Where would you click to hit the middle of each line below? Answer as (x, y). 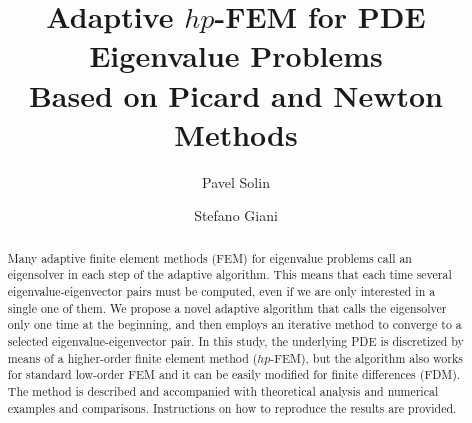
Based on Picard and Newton (236, 94)
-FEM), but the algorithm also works (366, 357)
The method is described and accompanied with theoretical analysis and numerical (223, 390)
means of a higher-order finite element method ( (132, 357)
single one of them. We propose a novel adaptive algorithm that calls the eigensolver (227, 307)
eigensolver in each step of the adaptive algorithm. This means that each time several (229, 274)
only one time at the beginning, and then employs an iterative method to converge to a (234, 324)
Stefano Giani (236, 215)
